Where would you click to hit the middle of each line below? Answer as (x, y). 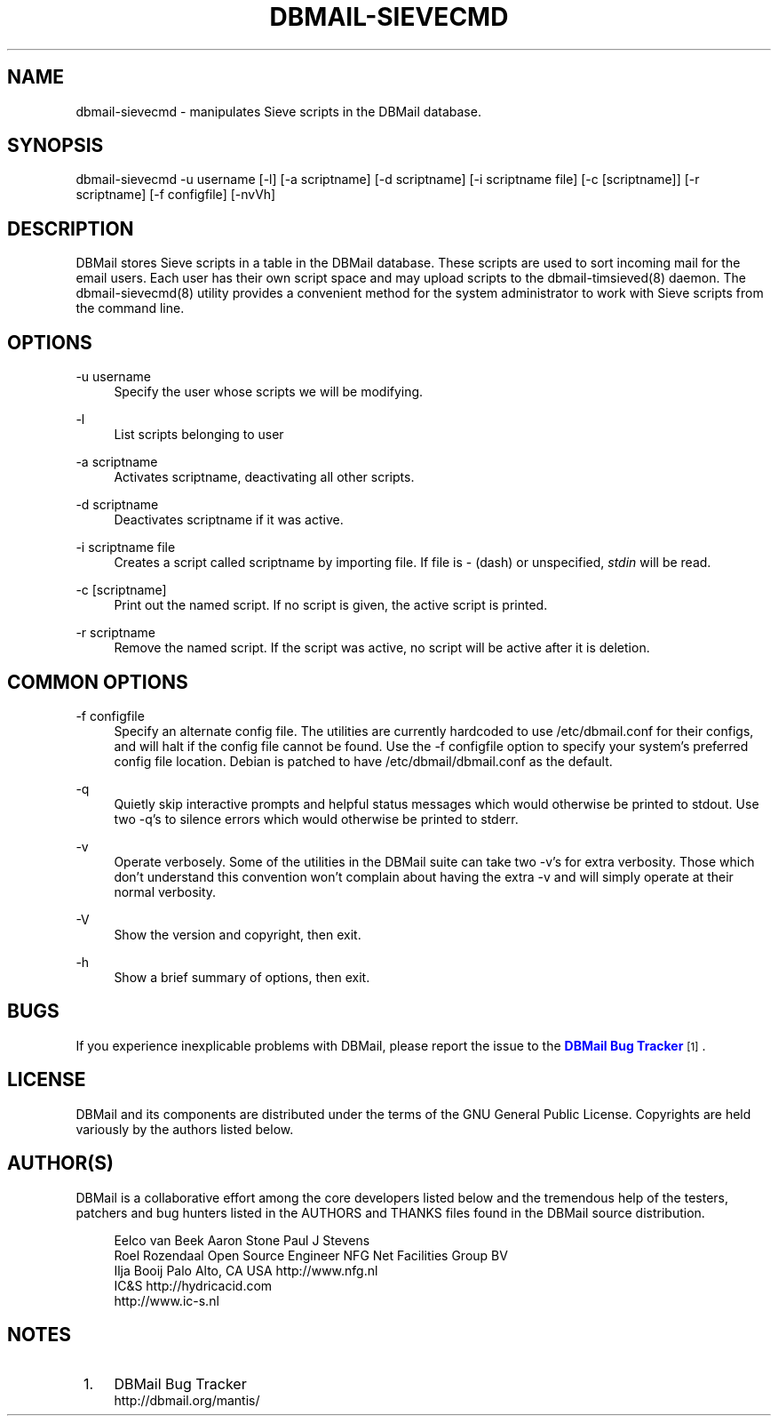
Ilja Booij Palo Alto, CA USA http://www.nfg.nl (246, 1270)
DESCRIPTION (71, 228)
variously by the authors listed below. (185, 1129)
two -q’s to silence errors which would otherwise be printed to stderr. (316, 819)
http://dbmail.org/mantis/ (187, 1401)
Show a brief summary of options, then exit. (242, 977)
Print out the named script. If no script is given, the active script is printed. (331, 605)
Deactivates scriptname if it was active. (229, 520)
